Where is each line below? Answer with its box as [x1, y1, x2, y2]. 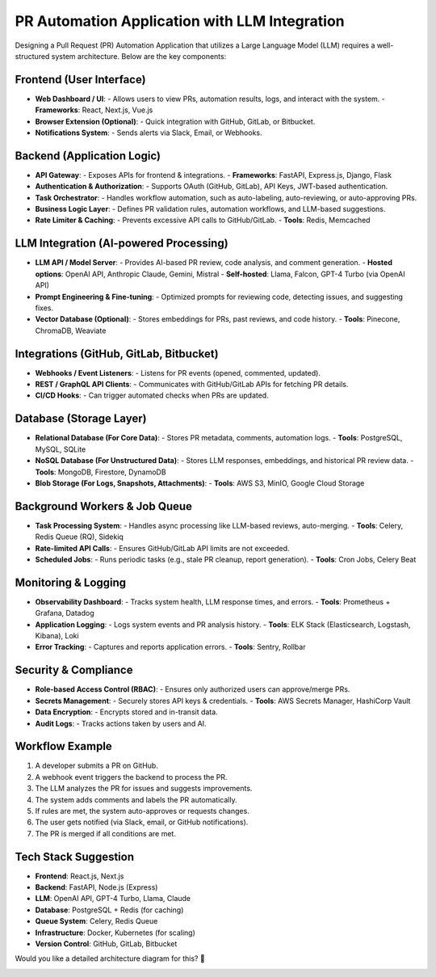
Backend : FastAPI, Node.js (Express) [35, 882, 158, 892]
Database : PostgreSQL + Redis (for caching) [35, 905, 184, 915]
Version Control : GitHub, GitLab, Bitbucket [35, 939, 178, 949]
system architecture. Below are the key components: [51, 51, 227, 61]
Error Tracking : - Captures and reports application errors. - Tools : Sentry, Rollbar [35, 642, 306, 652]
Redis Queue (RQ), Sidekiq [35, 532, 124, 541]
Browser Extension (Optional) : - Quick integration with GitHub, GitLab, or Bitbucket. [35, 116, 316, 126]
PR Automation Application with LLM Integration [15, 12, 345, 30]
